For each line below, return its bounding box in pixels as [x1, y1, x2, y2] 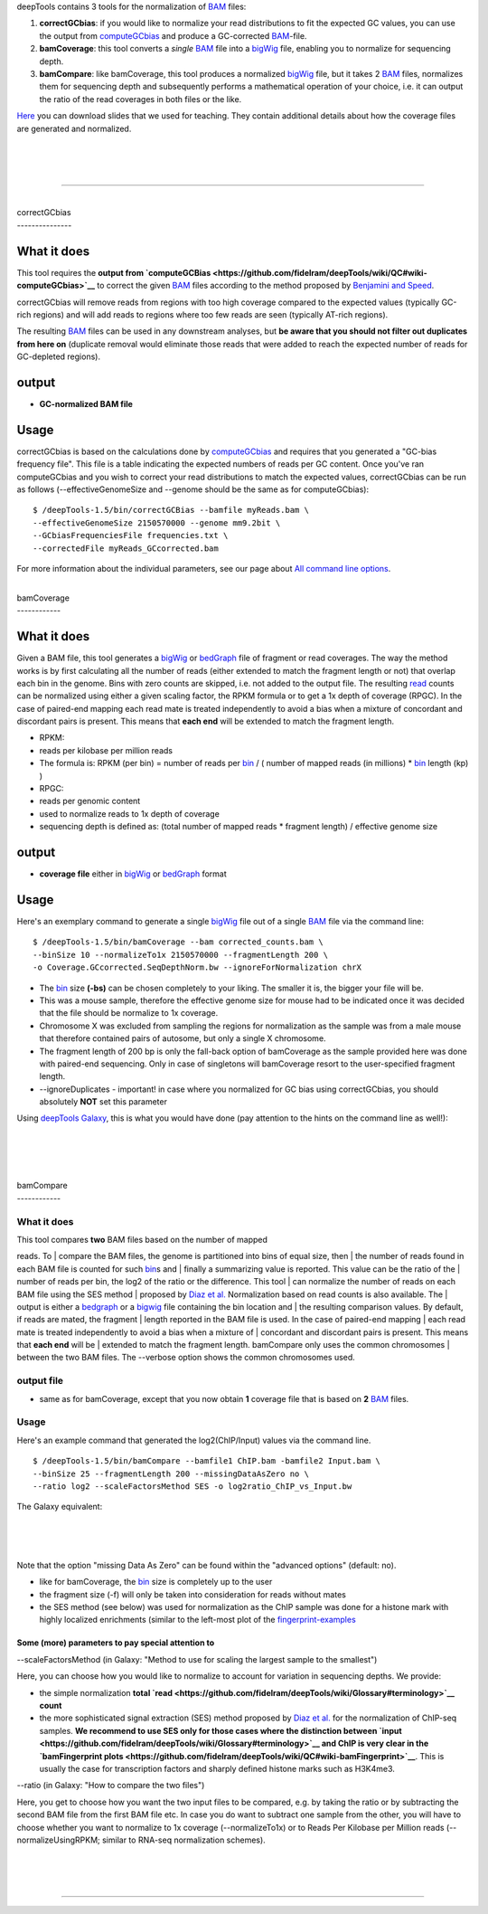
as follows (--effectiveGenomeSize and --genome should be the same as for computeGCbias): [16, 484, 370, 495]
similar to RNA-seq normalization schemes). [101, 1834, 266, 1845]
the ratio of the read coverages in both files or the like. [39, 93, 242, 104]
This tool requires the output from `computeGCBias [16, 267, 211, 278]
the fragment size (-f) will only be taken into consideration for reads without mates [39, 1588, 347, 1600]
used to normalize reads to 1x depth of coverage [39, 808, 221, 819]
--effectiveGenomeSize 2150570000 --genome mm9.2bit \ [33, 517, 281, 528]
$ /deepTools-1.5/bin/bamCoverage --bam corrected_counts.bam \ [33, 937, 324, 947]
